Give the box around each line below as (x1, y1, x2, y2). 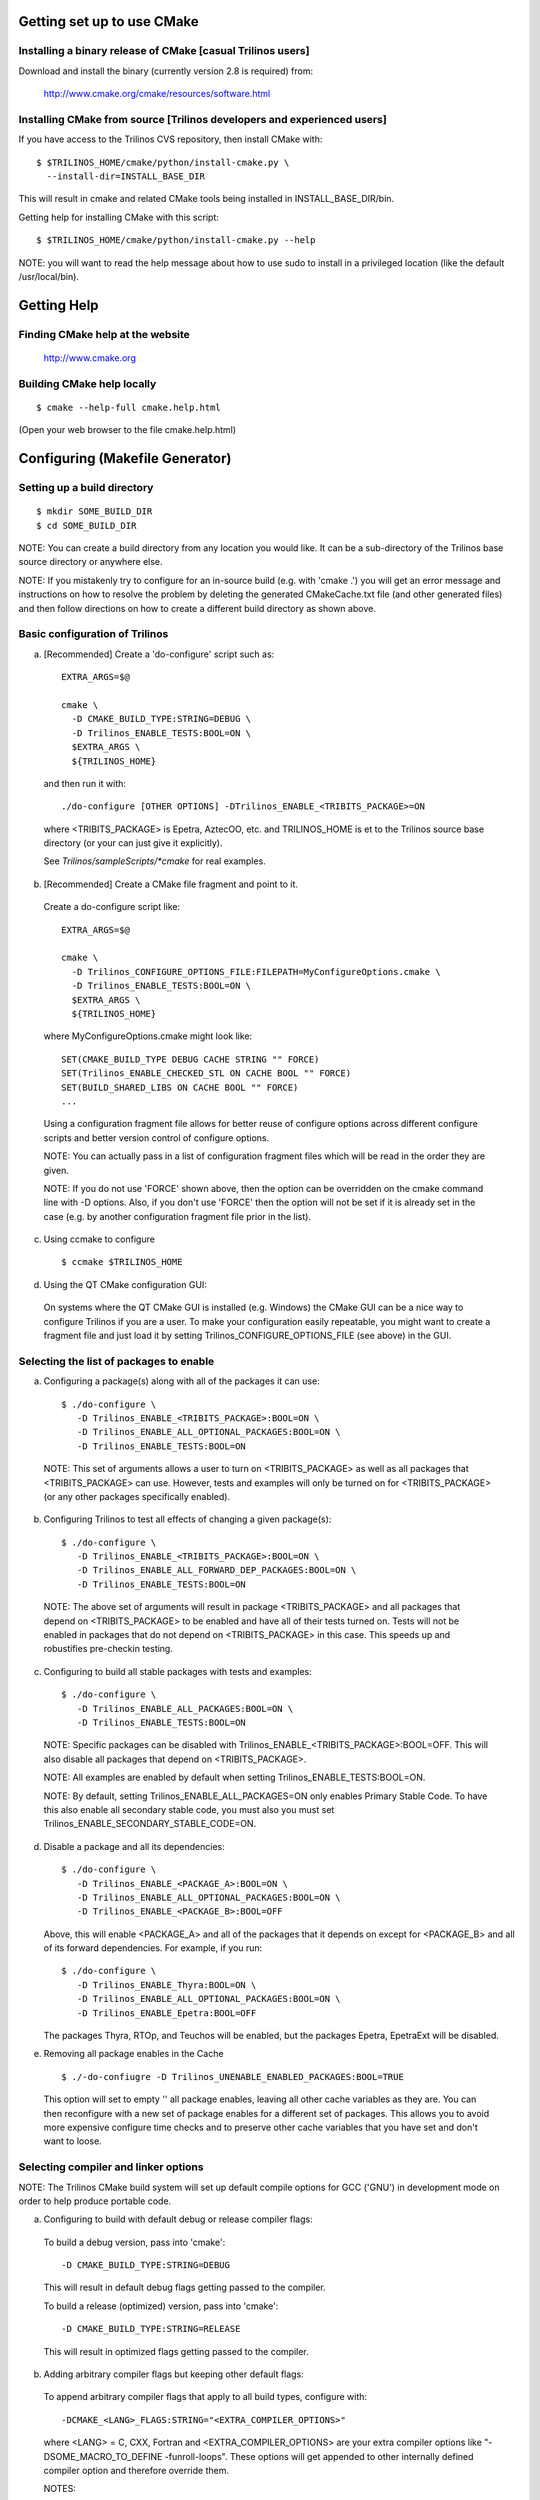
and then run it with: (43, 777, 127, 789)
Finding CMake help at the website (18, 327, 190, 341)
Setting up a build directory (18, 481, 154, 495)
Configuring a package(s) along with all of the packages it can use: (43, 1375, 320, 1387)
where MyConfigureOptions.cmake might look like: (43, 1030, 253, 1042)
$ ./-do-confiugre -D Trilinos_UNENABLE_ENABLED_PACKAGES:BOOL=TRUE (61, 2071, 404, 2082)
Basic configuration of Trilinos (18, 627, 169, 641)
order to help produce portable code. (18, 2195, 172, 2207)
